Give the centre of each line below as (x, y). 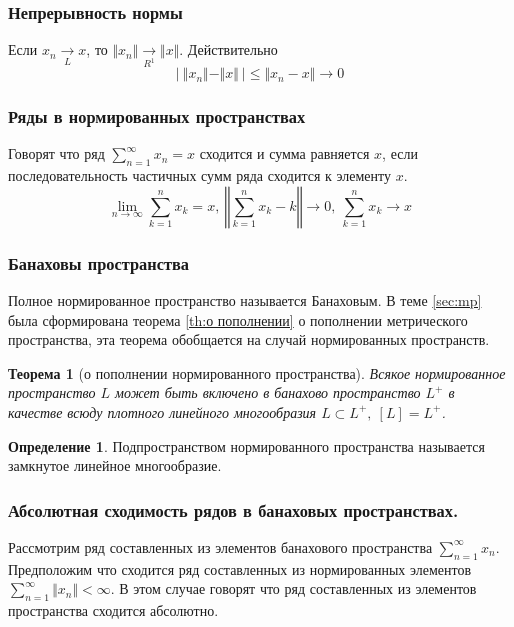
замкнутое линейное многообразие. (115, 465)
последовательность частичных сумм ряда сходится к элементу (199, 175)
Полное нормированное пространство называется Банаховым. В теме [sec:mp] (245, 299)
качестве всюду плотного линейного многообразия (162, 411)
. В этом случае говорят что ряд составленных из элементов (293, 588)
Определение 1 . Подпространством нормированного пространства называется (246, 445)
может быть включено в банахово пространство (268, 392)
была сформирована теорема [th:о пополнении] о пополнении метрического (238, 319)
